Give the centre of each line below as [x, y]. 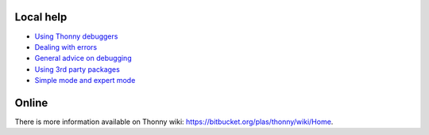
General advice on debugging [83, 58]
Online [31, 103]
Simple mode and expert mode [85, 81]
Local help [41, 17]
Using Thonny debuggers [76, 36]
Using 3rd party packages [77, 69]
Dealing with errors [66, 47]
